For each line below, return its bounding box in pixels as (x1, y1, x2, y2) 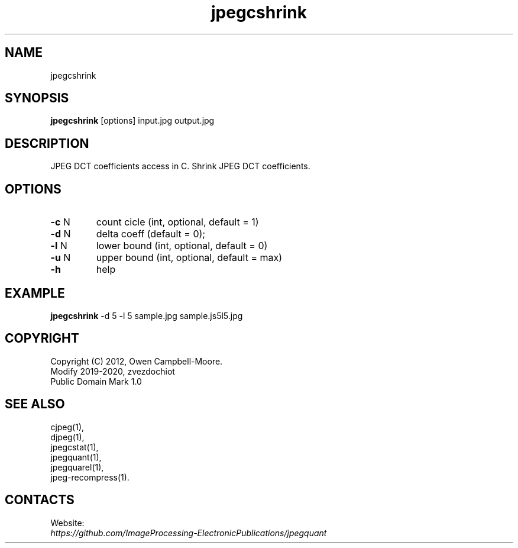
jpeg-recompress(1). (50, 472, 129, 482)
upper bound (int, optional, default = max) (96, 252, 283, 264)
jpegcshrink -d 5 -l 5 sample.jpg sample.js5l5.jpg (50, 310, 243, 321)
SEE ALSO (5, 397, 65, 412)
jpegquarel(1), (50, 462, 104, 472)
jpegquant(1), (50, 452, 102, 462)
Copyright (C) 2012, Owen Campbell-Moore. (50, 356, 223, 366)
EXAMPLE (5, 285, 65, 301)
